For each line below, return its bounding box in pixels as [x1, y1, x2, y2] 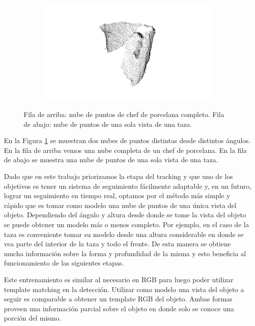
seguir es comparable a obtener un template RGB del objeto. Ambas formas [4, 294, 232, 304]
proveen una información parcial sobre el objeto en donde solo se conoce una [4, 303, 234, 313]
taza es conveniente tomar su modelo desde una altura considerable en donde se [4, 229, 244, 239]
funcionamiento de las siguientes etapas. [4, 258, 124, 268]
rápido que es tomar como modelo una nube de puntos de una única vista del [4, 200, 237, 210]
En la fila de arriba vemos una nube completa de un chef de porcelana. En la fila [4, 145, 247, 155]
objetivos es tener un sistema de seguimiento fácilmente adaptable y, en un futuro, [4, 180, 252, 191]
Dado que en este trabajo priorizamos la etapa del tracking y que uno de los [4, 171, 233, 181]
